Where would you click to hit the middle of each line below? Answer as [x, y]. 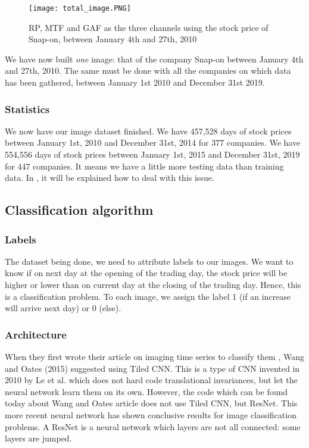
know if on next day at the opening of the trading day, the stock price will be [146, 273]
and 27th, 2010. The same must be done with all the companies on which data [148, 71]
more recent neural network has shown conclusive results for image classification [151, 414]
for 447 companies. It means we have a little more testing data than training [144, 166]
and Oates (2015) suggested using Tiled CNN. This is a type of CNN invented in [152, 368]
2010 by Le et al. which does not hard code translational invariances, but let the [151, 380]
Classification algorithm [79, 210]
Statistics [27, 109]
